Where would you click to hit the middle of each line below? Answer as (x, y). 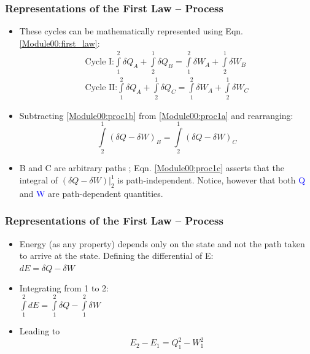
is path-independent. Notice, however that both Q (211, 180)
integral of (39, 180)
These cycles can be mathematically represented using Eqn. (131, 31)
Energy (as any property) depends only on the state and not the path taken (162, 243)
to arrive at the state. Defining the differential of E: (116, 256)
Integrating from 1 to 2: (64, 288)
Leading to (40, 331)
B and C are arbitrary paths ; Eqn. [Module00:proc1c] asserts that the (152, 168)
